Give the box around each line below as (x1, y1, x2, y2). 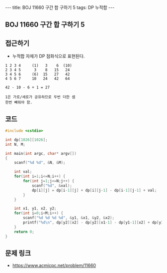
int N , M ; (5, 142, 26, 147)
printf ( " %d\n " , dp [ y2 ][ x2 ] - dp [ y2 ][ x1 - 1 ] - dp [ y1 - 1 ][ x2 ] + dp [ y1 (23, 220, 164, 225)
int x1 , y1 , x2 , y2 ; (14, 206, 57, 211)
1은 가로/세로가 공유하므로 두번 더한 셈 (5, 95, 76, 100)
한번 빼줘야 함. (5, 100, 33, 105)
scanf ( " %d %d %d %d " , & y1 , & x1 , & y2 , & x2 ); (23, 216, 115, 221)
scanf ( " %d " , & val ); (31, 183, 72, 188)
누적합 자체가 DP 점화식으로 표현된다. (12, 53, 85, 59)
